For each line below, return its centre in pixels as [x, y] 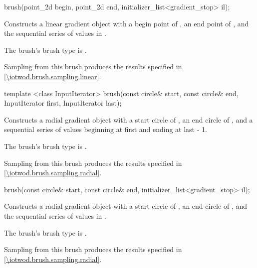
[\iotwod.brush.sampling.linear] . [53, 76]
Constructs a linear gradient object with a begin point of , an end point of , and [127, 23]
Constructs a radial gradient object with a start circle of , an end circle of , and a [128, 119]
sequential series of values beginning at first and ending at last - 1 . [106, 129]
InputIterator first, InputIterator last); [63, 103]
